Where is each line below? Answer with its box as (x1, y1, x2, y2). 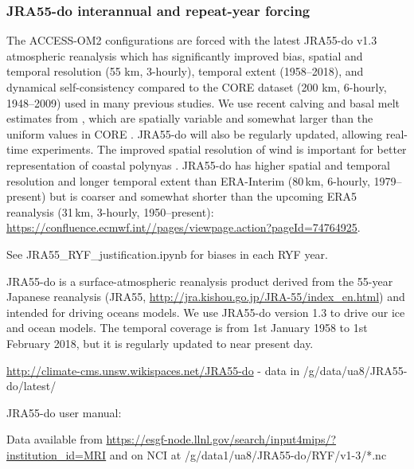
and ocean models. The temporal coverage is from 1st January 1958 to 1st (6, 319, 368, 336)
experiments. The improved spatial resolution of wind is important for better (31, 141, 407, 158)
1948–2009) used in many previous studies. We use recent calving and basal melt (6, 94, 400, 111)
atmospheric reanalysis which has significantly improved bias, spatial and (6, 47, 363, 64)
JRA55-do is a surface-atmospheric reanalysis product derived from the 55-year (6, 272, 393, 289)
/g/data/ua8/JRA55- (303, 362, 408, 378)
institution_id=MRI (6, 446, 107, 463)
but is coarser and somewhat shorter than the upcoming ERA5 (49, 188, 357, 205)
